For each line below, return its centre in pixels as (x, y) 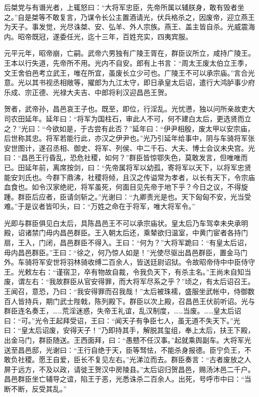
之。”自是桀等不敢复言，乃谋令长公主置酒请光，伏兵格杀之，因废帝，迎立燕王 (129, 17)
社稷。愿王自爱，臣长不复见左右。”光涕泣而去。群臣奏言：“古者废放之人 (134, 359)
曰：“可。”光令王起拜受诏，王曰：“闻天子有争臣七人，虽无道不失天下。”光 (122, 320)
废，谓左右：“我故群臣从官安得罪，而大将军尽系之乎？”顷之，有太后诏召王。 (129, 281)
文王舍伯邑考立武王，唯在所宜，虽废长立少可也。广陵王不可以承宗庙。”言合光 (129, 72)
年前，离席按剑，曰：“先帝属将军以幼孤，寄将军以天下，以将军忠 (138, 167)
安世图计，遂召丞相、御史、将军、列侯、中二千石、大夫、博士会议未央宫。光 (129, 148)
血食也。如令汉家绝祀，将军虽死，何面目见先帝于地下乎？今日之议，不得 (123, 187)
